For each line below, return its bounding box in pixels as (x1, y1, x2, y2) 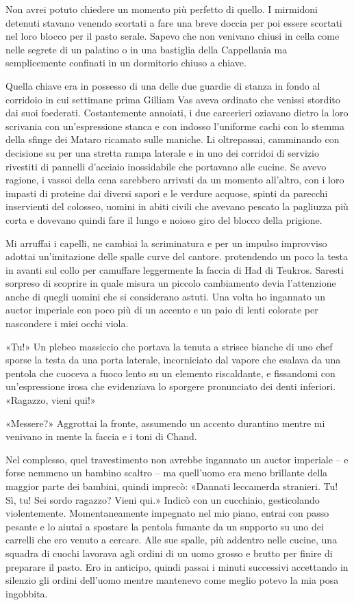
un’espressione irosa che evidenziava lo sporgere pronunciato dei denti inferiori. (5, 379, 336, 394)
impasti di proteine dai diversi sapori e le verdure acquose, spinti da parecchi (5, 185, 328, 200)
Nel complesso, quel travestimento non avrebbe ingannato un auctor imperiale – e (5, 452, 349, 466)
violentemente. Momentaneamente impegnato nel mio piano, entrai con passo (5, 506, 329, 520)
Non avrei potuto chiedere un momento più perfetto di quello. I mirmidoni (5, 2, 318, 16)
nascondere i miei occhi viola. (5, 316, 129, 331)
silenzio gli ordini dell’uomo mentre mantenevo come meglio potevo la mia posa (5, 573, 339, 587)
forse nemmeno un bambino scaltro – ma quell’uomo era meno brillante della (5, 465, 328, 480)
